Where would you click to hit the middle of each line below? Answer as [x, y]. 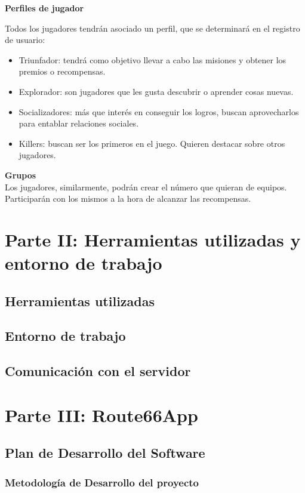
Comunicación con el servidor [98, 371]
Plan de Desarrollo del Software [105, 453]
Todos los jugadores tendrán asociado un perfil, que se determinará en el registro [152, 28]
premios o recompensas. [62, 71]
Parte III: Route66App [101, 415]
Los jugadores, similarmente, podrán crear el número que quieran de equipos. [146, 187]
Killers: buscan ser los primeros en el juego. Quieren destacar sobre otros [152, 143]
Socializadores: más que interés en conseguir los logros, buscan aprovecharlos [159, 111]
